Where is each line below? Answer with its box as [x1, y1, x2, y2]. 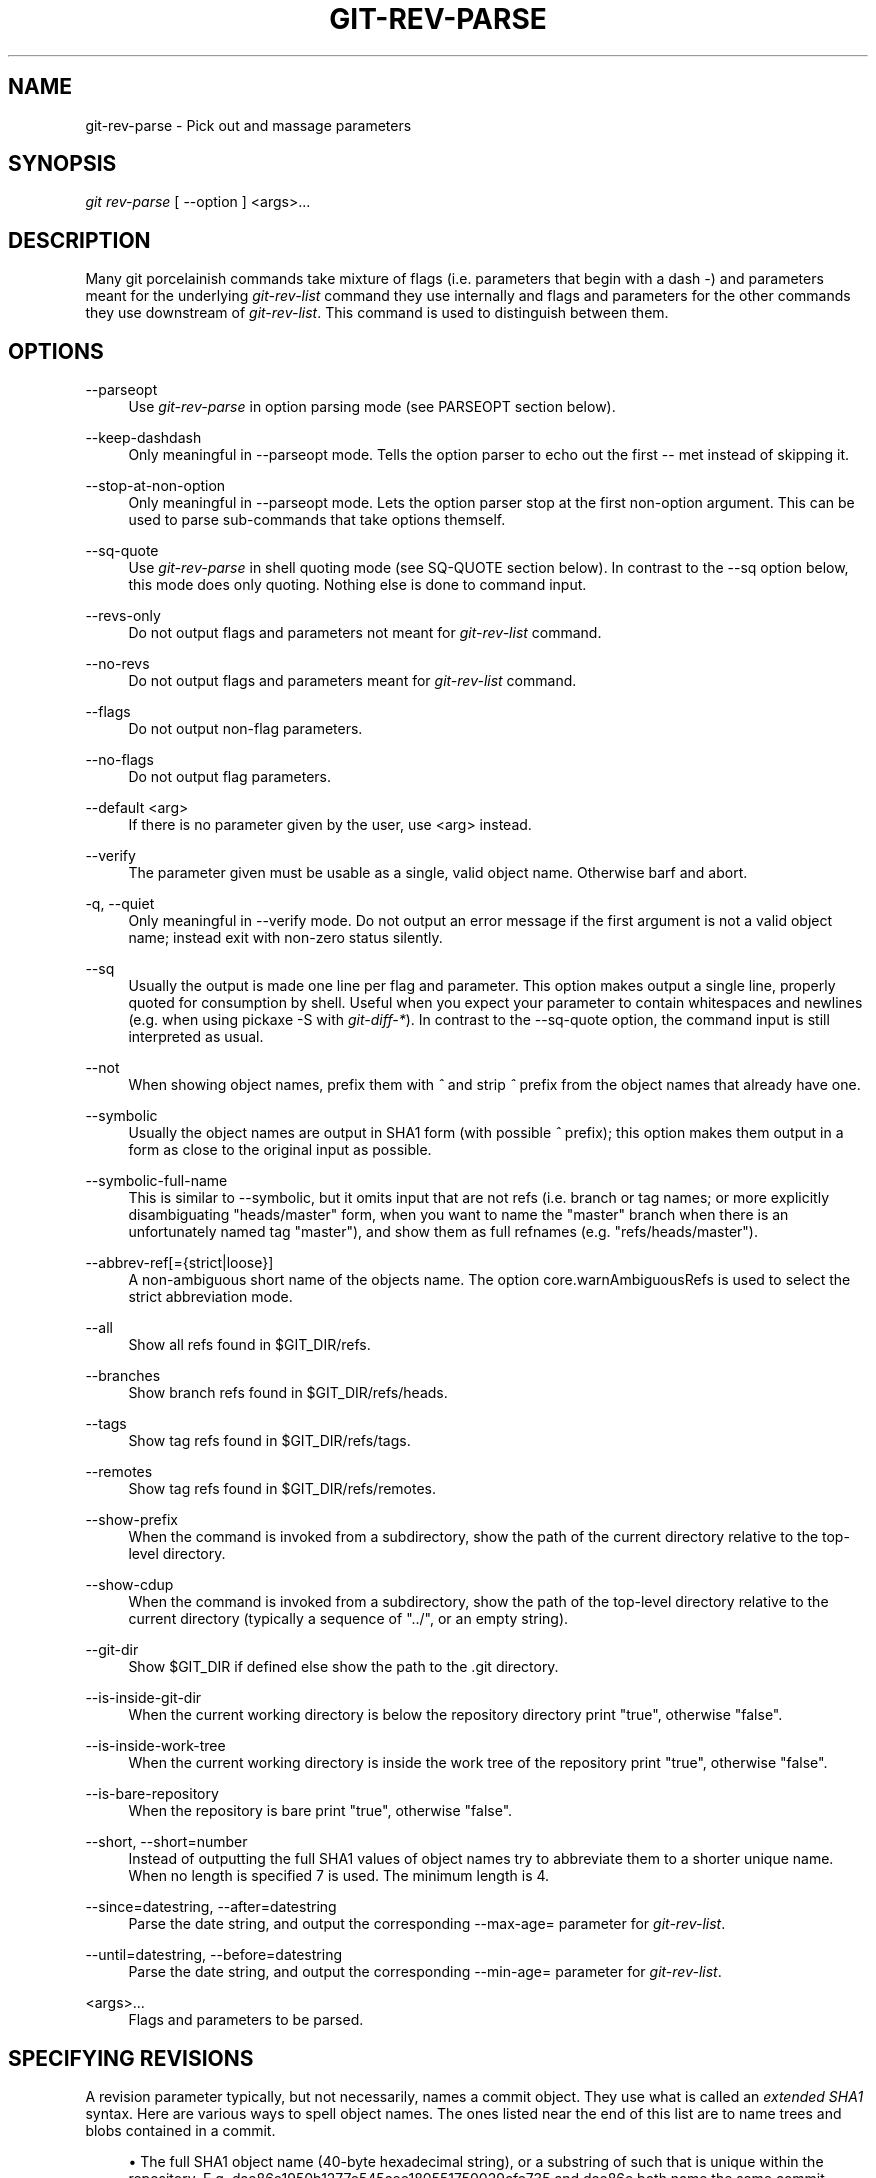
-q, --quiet [85, 895, 155, 913]
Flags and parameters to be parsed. [128, 2011, 364, 2029]
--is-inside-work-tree [85, 1737, 226, 1755]
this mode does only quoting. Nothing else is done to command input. [128, 576, 587, 594]
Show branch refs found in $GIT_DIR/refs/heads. [128, 1384, 448, 1402]
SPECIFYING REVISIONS [8, 2045, 254, 2071]
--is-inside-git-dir [85, 1689, 202, 1707]
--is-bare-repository [85, 1785, 219, 1803]
